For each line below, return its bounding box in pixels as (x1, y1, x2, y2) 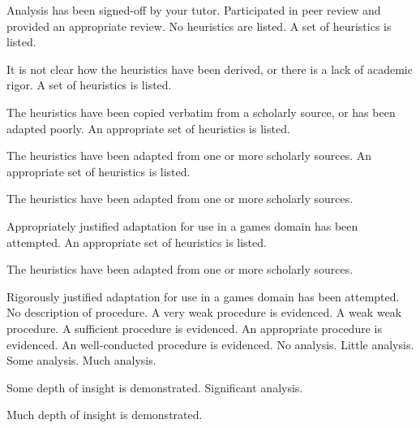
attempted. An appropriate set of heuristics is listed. (6, 233, 267, 250)
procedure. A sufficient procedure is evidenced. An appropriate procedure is (6, 319, 382, 336)
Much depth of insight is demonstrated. (6, 406, 203, 423)
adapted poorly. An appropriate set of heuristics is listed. (6, 119, 290, 136)
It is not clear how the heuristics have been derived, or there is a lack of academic (6, 60, 413, 77)
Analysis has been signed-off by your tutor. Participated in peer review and (6, 2, 381, 18)
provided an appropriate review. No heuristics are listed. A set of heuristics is (6, 17, 392, 34)
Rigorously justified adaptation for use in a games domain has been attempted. (6, 287, 400, 305)
